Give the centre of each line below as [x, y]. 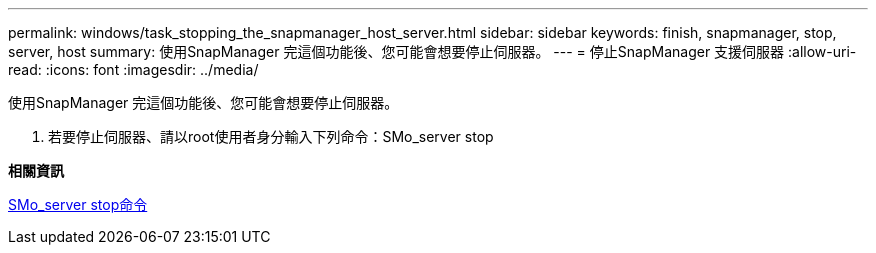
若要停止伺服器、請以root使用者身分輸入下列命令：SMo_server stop [271, 136]
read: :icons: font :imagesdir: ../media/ [133, 69]
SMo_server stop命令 [78, 204]
